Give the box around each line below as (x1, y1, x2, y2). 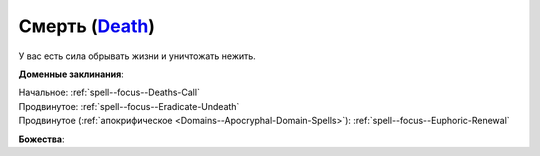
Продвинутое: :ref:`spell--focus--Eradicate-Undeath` (18, 100, 240, 112)
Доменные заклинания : (18, 68, 124, 80)
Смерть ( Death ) (18, 15, 155, 37)
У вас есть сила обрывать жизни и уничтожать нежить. (18, 50, 257, 62)
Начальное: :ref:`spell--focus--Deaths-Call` (18, 86, 200, 99)
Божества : (18, 133, 65, 145)
